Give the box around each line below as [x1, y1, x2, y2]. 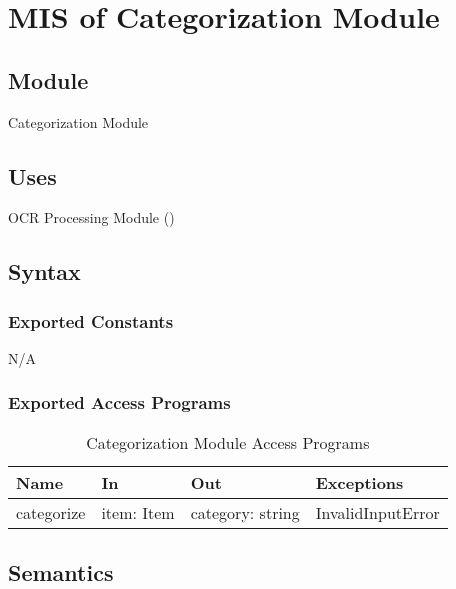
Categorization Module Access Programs [86, 430, 370, 454]
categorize [16, 500, 86, 524]
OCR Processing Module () [8, 207, 175, 228]
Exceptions [315, 470, 404, 494]
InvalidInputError [315, 500, 440, 524]
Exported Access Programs [8, 390, 231, 415]
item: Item [101, 500, 175, 524]
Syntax [8, 256, 81, 287]
